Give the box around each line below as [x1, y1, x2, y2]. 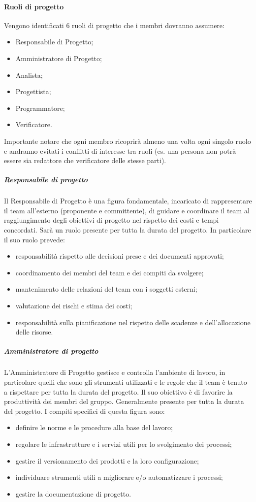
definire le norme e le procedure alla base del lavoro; [15, 422, 173, 433]
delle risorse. [15, 327, 53, 337]
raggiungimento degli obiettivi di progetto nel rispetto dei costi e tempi [4, 215, 219, 225]
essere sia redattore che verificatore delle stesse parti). [4, 155, 166, 166]
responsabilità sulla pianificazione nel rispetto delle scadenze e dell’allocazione [15, 317, 251, 327]
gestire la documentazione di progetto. [15, 488, 131, 499]
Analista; [15, 69, 43, 80]
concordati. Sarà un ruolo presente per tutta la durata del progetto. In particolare [4, 225, 251, 235]
